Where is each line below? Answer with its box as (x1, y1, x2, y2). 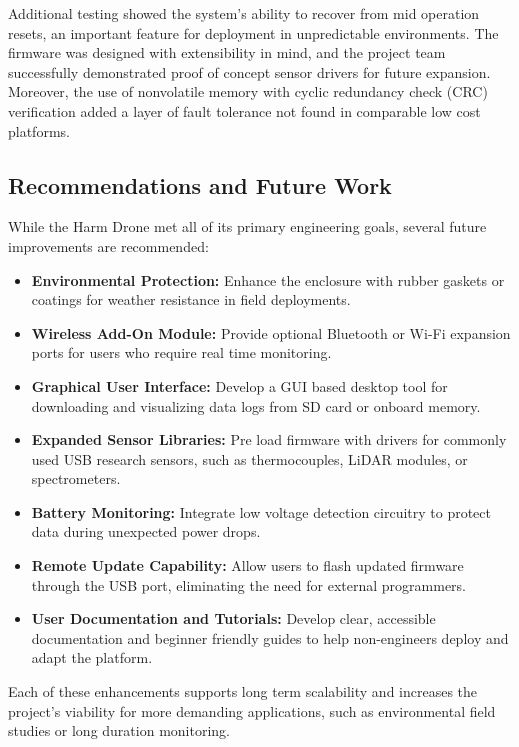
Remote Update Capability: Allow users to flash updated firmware (31, 555, 464, 576)
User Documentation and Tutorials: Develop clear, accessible (31, 608, 436, 629)
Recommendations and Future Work (8, 169, 392, 200)
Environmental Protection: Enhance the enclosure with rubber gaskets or (31, 269, 505, 290)
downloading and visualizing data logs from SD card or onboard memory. (31, 395, 481, 416)
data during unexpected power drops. (31, 521, 261, 542)
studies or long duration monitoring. (8, 720, 230, 741)
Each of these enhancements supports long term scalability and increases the (8, 681, 478, 702)
